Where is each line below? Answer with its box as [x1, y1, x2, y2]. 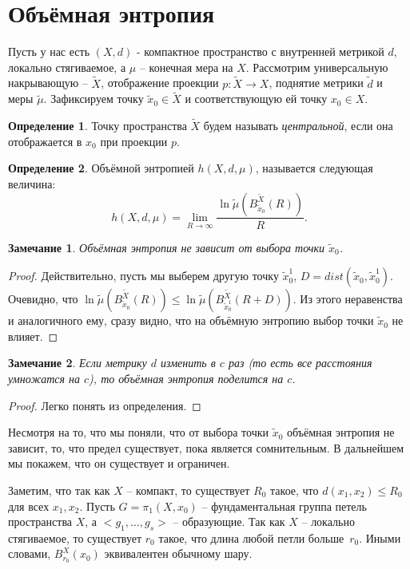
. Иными [359, 529, 401, 546]
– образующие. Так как [173, 513, 285, 530]
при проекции [100, 132, 168, 149]
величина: [8, 175, 56, 192]
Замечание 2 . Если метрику [8, 354, 147, 371]
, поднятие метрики [269, 74, 364, 91]
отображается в [8, 132, 82, 149]
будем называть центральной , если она [203, 117, 393, 134]
